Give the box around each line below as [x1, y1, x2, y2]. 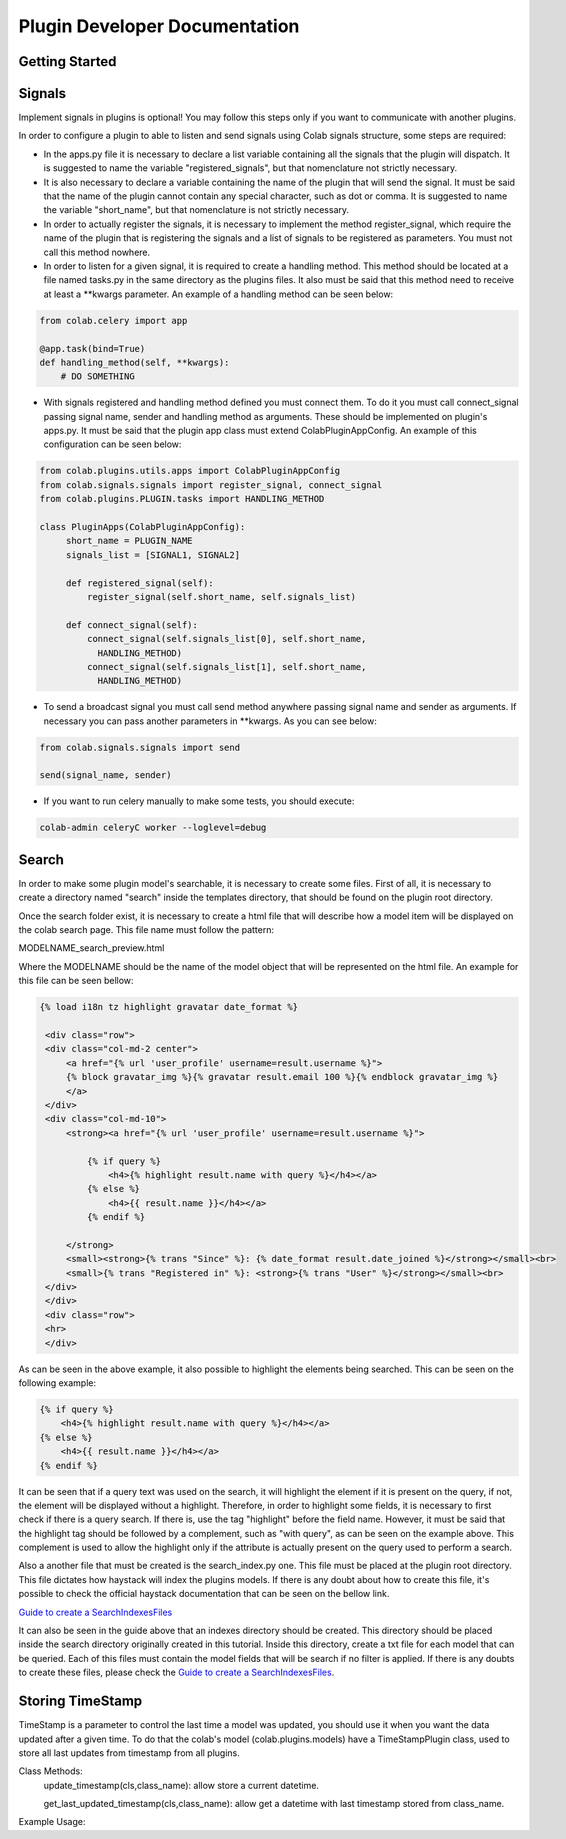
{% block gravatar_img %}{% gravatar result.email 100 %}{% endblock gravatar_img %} [65, 1071, 499, 1083]
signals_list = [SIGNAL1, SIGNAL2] [65, 549, 240, 560]
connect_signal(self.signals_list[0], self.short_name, [86, 633, 367, 645]
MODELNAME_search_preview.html [18, 942, 165, 954]
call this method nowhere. [43, 246, 151, 258]
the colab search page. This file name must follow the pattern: [18, 924, 275, 936]
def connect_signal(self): [65, 619, 199, 630]
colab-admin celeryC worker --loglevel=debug [39, 822, 267, 834]
